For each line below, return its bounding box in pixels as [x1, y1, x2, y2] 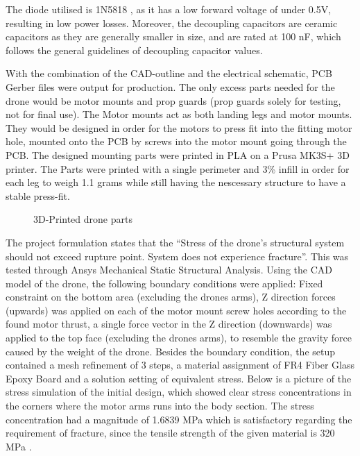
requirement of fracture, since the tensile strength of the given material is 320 [6, 425, 335, 440]
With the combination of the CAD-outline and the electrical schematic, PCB [6, 66, 332, 81]
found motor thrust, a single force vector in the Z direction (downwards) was [6, 316, 332, 331]
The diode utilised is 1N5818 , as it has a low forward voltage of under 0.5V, [6, 2, 332, 16]
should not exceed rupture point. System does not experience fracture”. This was [6, 248, 349, 263]
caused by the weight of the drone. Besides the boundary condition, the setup [6, 344, 336, 358]
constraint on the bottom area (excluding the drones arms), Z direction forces [6, 289, 336, 304]
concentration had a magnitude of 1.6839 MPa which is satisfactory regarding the [6, 412, 352, 426]
